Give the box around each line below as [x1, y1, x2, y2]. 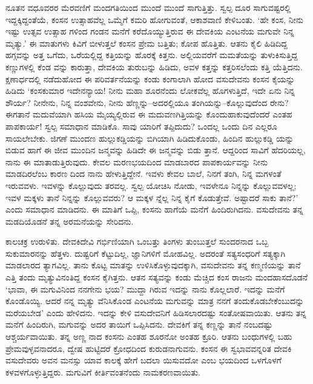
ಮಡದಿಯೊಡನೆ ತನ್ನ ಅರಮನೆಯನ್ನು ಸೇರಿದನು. [5, 214, 134, 227]
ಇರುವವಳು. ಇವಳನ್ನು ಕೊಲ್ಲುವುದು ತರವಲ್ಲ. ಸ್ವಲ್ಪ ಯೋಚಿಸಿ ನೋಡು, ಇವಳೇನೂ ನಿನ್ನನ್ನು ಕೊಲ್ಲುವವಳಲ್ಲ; [5, 179, 297, 191]
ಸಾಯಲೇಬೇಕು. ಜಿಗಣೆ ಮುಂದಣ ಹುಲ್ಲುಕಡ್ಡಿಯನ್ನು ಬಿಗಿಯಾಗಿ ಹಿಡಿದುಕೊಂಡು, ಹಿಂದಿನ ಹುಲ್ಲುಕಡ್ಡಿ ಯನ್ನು [5, 131, 294, 144]
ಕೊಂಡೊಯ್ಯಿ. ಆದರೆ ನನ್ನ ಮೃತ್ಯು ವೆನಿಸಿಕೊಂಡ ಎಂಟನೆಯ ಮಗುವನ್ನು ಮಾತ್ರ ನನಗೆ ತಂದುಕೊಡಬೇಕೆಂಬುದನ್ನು [5, 294, 305, 307]
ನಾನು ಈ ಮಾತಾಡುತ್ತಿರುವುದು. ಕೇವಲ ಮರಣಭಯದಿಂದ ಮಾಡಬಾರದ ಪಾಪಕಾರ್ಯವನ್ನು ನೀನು [5, 155, 268, 168]
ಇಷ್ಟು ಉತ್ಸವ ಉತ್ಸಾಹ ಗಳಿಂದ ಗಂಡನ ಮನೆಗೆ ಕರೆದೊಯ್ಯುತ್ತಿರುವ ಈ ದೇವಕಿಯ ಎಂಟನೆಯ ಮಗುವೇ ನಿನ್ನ [5, 25, 294, 38]
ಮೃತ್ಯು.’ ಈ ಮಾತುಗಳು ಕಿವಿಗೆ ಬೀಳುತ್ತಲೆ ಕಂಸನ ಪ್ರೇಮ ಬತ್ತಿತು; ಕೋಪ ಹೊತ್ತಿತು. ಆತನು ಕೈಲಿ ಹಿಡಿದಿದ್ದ [5, 36, 288, 49]
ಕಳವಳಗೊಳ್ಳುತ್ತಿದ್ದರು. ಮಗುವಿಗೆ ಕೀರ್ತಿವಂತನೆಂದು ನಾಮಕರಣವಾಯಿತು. [5, 365, 200, 378]
